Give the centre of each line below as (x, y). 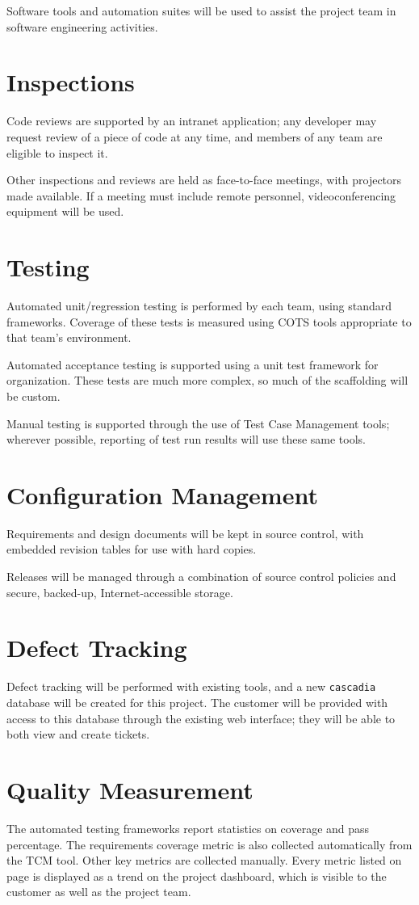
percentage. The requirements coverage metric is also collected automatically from (209, 844)
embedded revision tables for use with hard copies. (132, 549)
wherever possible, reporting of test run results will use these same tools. (186, 439)
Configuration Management (162, 494)
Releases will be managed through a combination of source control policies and (201, 577)
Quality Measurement (130, 789)
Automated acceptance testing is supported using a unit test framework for (193, 364)
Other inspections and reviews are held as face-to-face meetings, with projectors (204, 180)
